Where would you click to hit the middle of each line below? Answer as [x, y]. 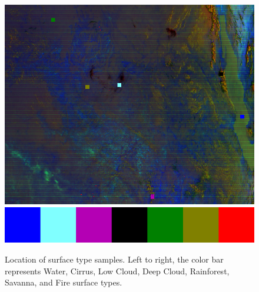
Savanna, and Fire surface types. [64, 282]
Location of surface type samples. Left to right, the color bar [114, 259]
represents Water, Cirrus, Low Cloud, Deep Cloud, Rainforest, [117, 271]
